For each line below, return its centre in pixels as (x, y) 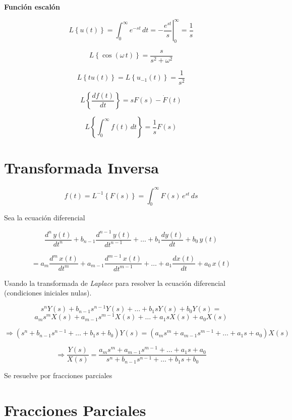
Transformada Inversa (81, 168)
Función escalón (32, 7)
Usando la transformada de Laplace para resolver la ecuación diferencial (115, 283)
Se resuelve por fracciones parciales (58, 375)
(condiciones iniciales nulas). (48, 293)
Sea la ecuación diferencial (45, 218)
